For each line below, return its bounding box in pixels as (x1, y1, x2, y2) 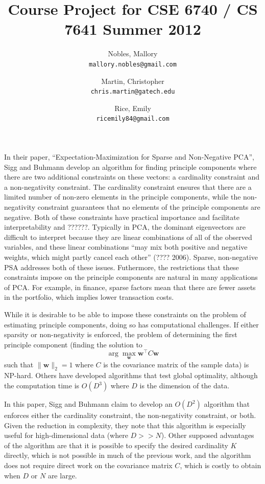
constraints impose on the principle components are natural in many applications (4, 272, 258, 282)
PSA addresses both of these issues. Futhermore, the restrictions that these (4, 261, 239, 272)
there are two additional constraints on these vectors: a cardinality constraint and (4, 171, 259, 182)
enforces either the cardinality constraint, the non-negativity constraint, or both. (4, 410, 256, 421)
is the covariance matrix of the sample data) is (103, 359, 249, 369)
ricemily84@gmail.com (96, 115, 170, 123)
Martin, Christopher (101, 75, 164, 86)
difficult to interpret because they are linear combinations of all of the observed (4, 231, 252, 242)
